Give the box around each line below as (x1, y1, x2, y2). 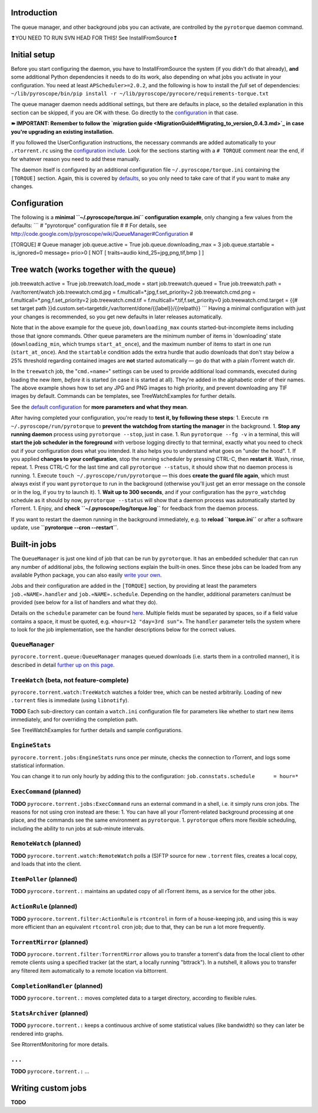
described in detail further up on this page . (11, 661, 115, 669)
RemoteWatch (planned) (11, 839, 81, 848)
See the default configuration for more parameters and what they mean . (11, 403, 188, 410)
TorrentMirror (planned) (11, 938, 88, 946)
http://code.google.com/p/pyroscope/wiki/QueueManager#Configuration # (11, 230, 194, 237)
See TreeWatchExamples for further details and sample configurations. (11, 727, 183, 734)
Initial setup (11, 50, 55, 60)
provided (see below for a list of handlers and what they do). (11, 599, 158, 606)
